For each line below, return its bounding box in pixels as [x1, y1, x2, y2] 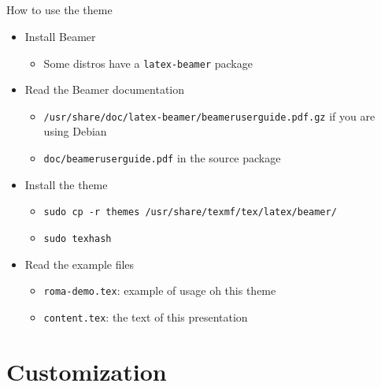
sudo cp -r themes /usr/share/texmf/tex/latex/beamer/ [43, 207, 337, 218]
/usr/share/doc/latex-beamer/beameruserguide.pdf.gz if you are [43, 107, 375, 124]
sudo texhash [43, 233, 112, 244]
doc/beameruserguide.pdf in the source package [43, 150, 281, 166]
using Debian [43, 123, 107, 140]
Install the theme [24, 176, 108, 192]
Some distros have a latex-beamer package [43, 54, 253, 71]
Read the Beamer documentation [24, 81, 185, 98]
